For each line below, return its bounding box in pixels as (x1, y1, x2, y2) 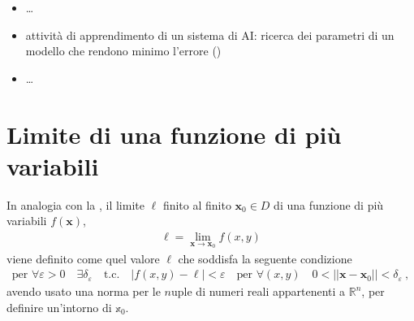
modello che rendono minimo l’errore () (25, 42, 222, 59)
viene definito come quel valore (6, 249, 160, 267)
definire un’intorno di (6, 298, 112, 315)
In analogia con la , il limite (6, 196, 144, 213)
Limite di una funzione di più (6, 117, 342, 150)
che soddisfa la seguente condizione (178, 249, 352, 267)
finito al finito (162, 196, 231, 213)
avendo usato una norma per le (6, 283, 161, 300)
